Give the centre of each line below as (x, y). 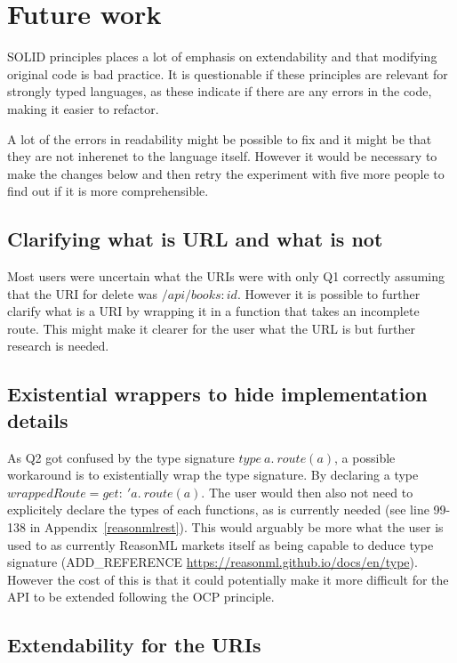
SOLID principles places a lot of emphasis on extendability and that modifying (222, 57)
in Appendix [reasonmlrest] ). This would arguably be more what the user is (237, 527)
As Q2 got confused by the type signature (121, 457)
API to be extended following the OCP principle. (141, 597)
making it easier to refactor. (83, 108)
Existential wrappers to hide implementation (217, 394)
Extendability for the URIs (134, 645)
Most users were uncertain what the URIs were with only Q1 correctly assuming (226, 276)
